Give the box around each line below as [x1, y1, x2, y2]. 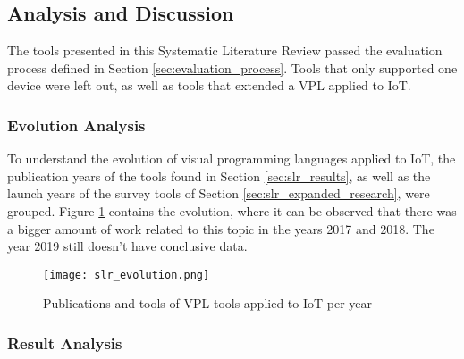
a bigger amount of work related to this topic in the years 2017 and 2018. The [7, 219, 434, 238]
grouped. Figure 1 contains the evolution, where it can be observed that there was [7, 201, 457, 220]
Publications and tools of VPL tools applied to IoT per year [43, 294, 373, 313]
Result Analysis [7, 331, 122, 354]
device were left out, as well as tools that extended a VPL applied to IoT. [7, 76, 411, 95]
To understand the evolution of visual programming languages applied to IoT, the [7, 149, 456, 168]
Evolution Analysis [7, 113, 146, 136]
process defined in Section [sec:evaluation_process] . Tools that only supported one [7, 58, 458, 77]
